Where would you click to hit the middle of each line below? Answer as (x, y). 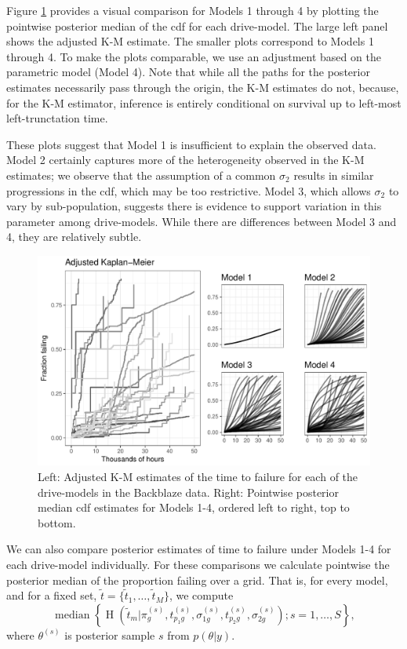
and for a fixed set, (52, 595)
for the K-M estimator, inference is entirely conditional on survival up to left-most (204, 102)
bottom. (57, 522)
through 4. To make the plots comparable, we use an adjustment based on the (194, 56)
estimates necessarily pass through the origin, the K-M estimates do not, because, (203, 87)
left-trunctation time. (57, 118)
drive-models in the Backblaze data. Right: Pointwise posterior (188, 492)
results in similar (334, 175)
